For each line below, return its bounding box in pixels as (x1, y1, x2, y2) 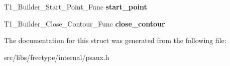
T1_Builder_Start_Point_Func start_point (4, 1, 147, 11)
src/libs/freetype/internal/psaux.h (4, 51, 109, 62)
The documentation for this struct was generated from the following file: (4, 35, 226, 45)
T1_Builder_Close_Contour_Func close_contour (4, 18, 165, 28)
